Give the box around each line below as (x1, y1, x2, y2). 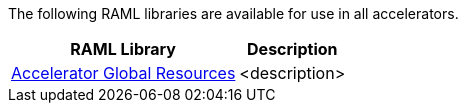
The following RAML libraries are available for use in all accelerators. (8, 5, 459, 22)
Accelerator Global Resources (11, 63, 236, 83)
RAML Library (70, 39, 176, 59)
